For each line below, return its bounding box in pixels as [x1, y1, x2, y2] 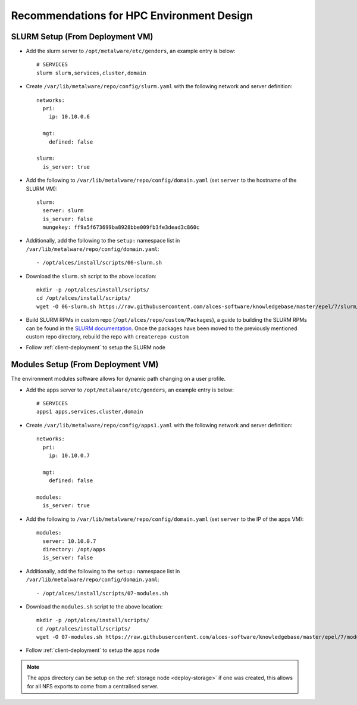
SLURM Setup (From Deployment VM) [11, 32, 154, 42]
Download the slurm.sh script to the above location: [26, 272, 157, 279]
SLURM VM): [26, 185, 58, 192]
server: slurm [42, 207, 84, 214]
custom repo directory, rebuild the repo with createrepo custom [26, 333, 189, 340]
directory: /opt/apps [42, 546, 106, 552]
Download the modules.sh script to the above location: [26, 602, 163, 610]
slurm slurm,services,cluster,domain [36, 69, 147, 76]
